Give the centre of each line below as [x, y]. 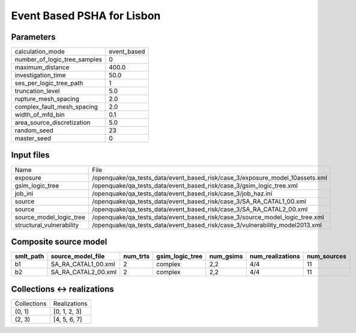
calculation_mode [40, 52]
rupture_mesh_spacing [47, 99]
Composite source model [59, 242]
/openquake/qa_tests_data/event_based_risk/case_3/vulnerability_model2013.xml [207, 225]
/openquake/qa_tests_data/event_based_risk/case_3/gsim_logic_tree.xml [195, 185]
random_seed [34, 130]
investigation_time [40, 75]
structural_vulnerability [47, 225]
